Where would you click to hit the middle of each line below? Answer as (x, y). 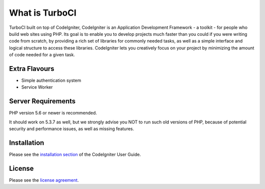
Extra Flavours (32, 69)
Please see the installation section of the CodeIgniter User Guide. (75, 154)
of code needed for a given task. (42, 55)
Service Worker (37, 87)
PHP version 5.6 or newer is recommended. (53, 113)
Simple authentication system (51, 80)
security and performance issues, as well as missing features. (72, 129)
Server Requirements (42, 101)
